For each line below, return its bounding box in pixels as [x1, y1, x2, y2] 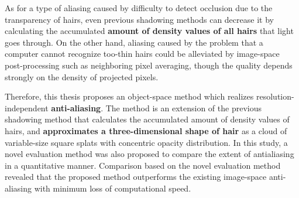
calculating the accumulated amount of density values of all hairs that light [5, 25, 294, 37]
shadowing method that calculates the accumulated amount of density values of [5, 113, 290, 125]
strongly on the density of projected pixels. [5, 70, 159, 83]
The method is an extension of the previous [105, 101, 262, 114]
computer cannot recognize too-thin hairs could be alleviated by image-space [5, 47, 280, 60]
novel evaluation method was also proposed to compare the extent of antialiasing [5, 148, 294, 160]
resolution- [256, 90, 294, 103]
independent [5, 101, 49, 114]
